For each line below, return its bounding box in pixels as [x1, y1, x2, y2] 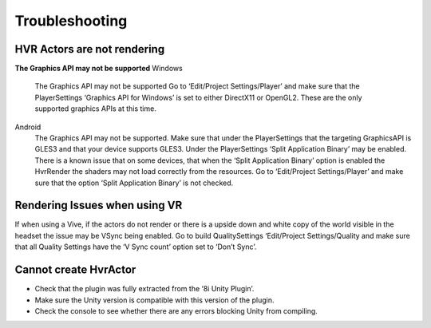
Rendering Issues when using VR [14, 199, 183, 212]
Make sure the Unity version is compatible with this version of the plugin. [34, 295, 275, 305]
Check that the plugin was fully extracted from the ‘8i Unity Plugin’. [34, 284, 255, 294]
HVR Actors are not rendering [14, 42, 165, 56]
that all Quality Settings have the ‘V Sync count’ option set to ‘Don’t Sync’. [14, 242, 257, 251]
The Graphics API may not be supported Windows [14, 64, 183, 73]
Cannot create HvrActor [14, 263, 136, 277]
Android [14, 122, 42, 132]
